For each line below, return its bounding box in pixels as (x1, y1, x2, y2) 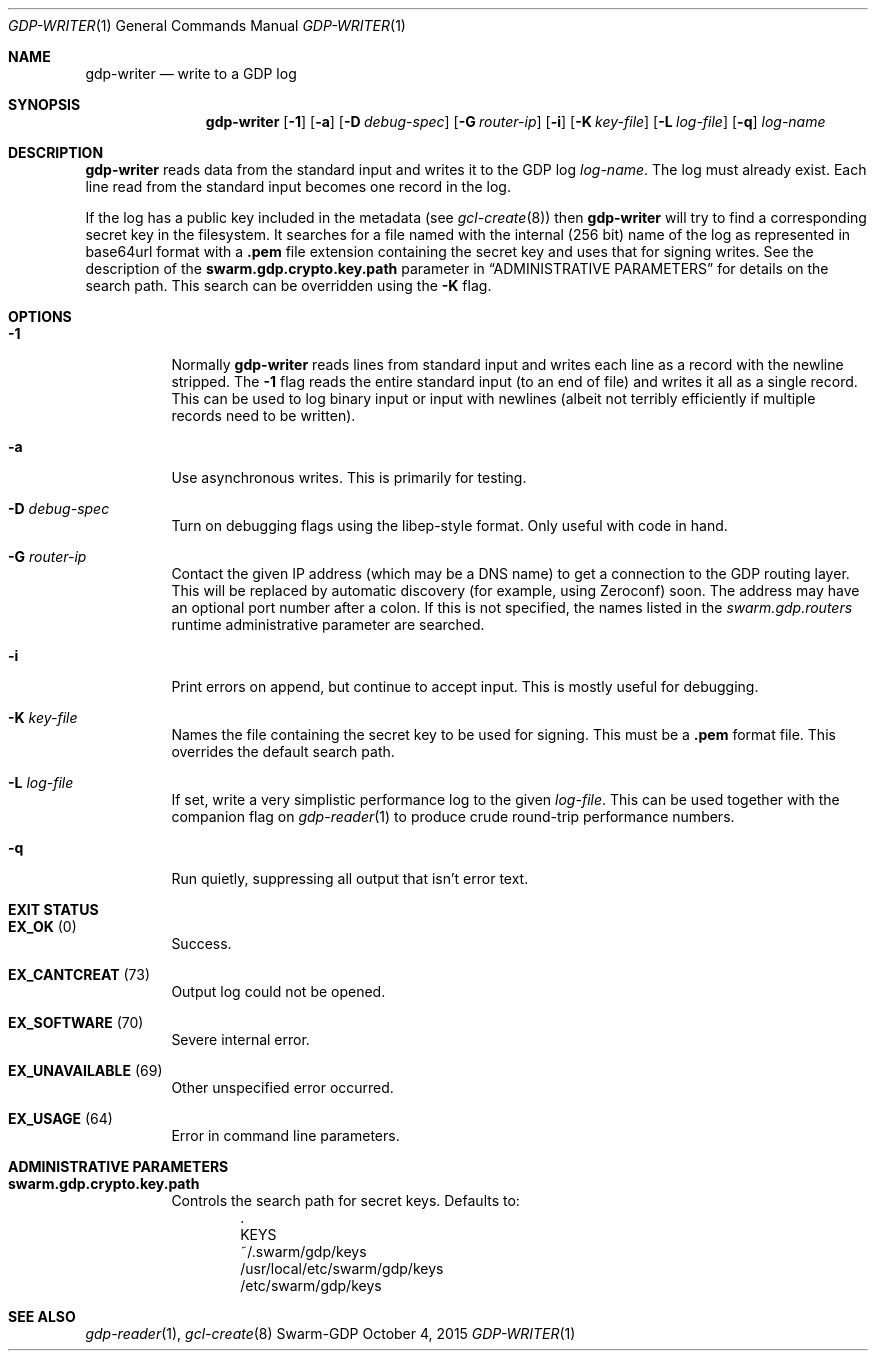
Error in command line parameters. (171, 1127, 400, 1144)
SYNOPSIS (8, 96, 81, 113)
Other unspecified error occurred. (171, 1079, 394, 1096)
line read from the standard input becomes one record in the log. (85, 178, 511, 195)
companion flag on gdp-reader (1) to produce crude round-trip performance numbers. (171, 808, 735, 825)
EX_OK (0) (8, 918, 77, 935)
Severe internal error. (171, 1031, 310, 1048)
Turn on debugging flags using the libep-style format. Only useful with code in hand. (171, 517, 728, 534)
